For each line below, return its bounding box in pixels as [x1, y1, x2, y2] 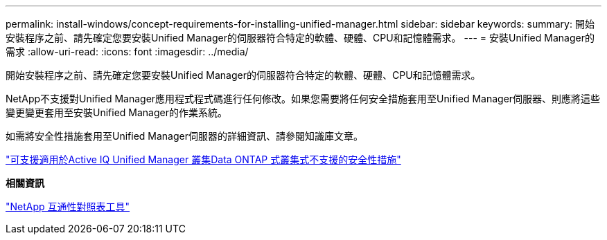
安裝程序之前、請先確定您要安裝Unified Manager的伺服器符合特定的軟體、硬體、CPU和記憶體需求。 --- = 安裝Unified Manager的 [6, 32, 595, 44]
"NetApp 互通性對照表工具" [6, 201, 130, 212]
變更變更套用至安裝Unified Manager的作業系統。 [6, 107, 227, 118]
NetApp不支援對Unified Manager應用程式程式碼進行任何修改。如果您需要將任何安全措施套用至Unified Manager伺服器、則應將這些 [6, 93, 601, 104]
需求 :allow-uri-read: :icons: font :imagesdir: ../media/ [6, 46, 249, 57]
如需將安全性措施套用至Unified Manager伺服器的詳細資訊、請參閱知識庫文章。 [6, 130, 363, 142]
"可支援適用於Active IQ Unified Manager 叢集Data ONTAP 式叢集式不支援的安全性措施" [6, 154, 401, 165]
